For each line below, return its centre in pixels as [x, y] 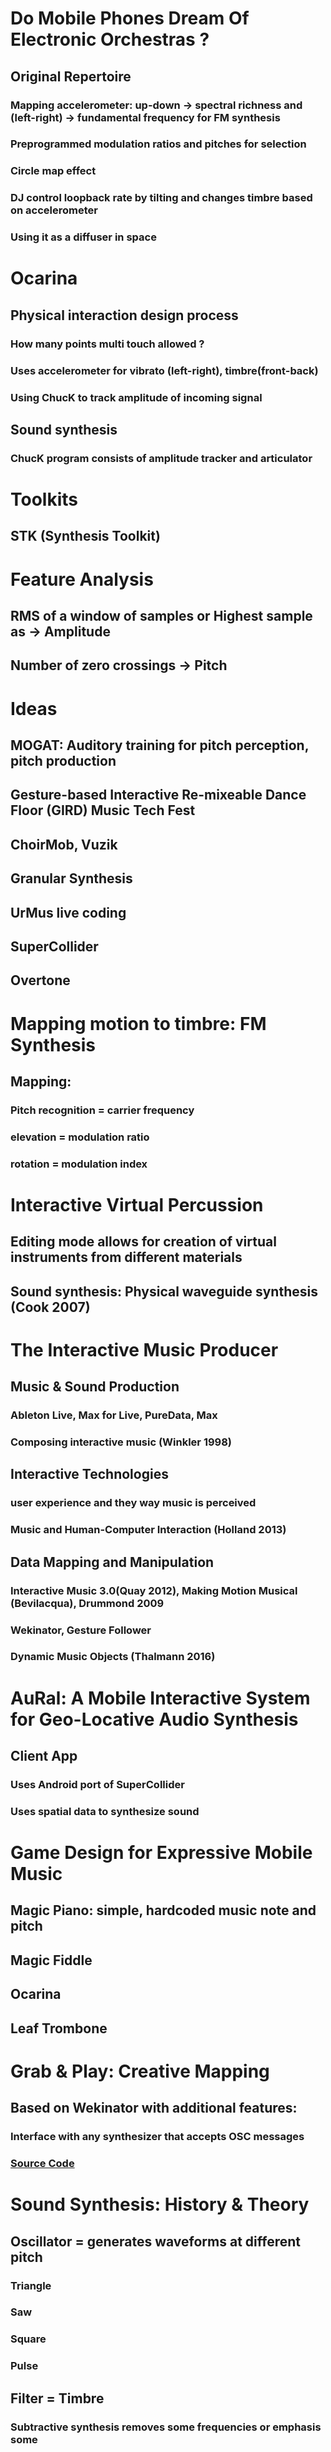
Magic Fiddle [51, 1960]
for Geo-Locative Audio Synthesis [154, 1719]
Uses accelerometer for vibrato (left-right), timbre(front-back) [164, 370]
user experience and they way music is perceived [133, 1503]
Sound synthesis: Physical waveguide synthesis [164, 1291]
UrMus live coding [68, 912]
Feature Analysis [82, 579]
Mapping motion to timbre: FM [138, 1023]
